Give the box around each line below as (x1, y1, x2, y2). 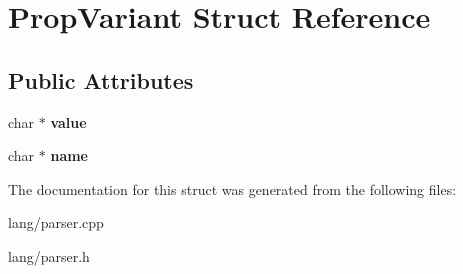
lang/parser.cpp (8, 212, 104, 233)
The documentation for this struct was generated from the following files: (8, 178, 457, 199)
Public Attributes (8, 64, 194, 95)
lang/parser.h (8, 245, 90, 266)
